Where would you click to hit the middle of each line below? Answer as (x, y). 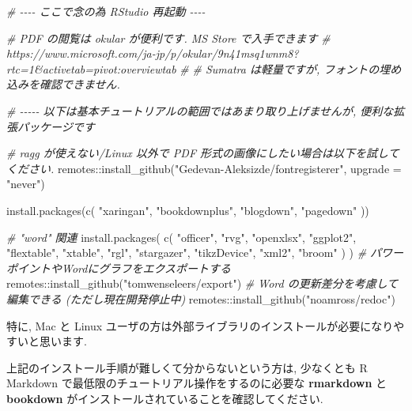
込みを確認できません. (63, 84)
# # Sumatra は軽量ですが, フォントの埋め (291, 68)
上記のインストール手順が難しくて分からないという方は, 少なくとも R (187, 367)
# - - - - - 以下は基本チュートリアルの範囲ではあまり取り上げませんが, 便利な (200, 110)
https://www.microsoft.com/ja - (81, 53)
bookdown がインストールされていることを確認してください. (165, 398)
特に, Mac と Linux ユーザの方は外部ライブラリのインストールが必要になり (200, 325)
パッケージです (56, 126)
